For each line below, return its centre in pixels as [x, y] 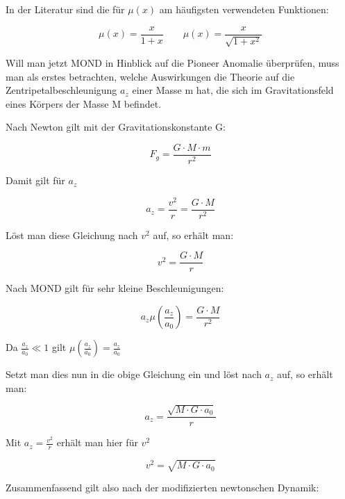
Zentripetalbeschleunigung [61, 90]
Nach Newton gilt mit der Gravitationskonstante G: [116, 127]
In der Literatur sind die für [65, 9]
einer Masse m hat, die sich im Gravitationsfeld [233, 90]
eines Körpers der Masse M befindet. [84, 103]
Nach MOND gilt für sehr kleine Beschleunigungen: [115, 288]
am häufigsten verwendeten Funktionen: [244, 9]
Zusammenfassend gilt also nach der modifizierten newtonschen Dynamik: [162, 488]
